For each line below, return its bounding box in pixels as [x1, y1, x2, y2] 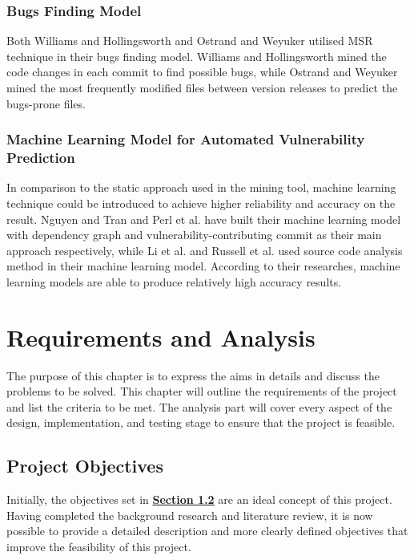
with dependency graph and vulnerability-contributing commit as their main [6, 226, 382, 243]
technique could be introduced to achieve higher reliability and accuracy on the [6, 194, 396, 211]
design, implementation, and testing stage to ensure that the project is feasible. [6, 414, 396, 431]
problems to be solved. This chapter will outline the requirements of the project [6, 383, 397, 400]
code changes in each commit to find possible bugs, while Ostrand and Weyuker [6, 63, 398, 80]
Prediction [6, 148, 75, 168]
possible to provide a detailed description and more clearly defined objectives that [6, 522, 408, 539]
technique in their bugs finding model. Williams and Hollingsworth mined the [6, 47, 387, 64]
